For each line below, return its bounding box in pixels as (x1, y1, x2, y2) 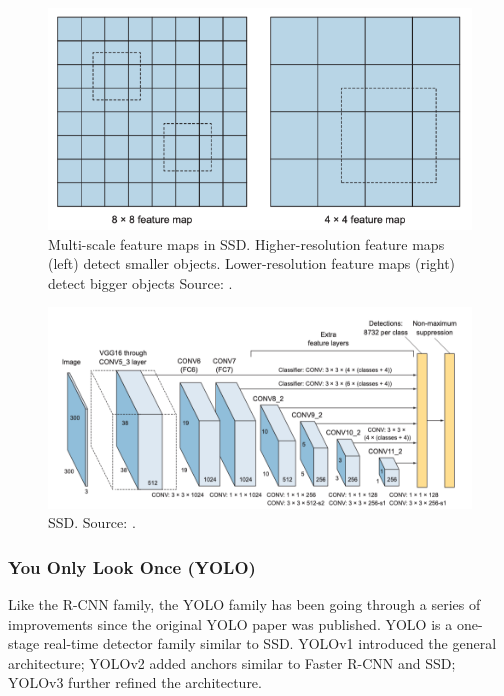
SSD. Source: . (48, 512, 136, 533)
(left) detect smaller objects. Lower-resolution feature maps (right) (48, 253, 456, 274)
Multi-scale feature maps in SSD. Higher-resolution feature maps (48, 233, 445, 254)
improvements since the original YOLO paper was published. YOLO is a (8, 613, 453, 634)
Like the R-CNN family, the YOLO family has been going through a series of (8, 594, 481, 615)
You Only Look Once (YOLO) (8, 554, 256, 579)
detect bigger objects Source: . (48, 272, 233, 293)
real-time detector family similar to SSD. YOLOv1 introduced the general (43, 633, 497, 654)
